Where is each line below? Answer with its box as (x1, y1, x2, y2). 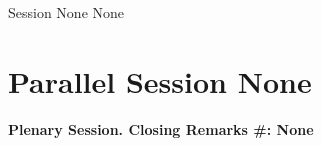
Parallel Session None (8, 60, 312, 101)
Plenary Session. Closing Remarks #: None (8, 118, 314, 139)
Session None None (8, 2, 125, 22)
